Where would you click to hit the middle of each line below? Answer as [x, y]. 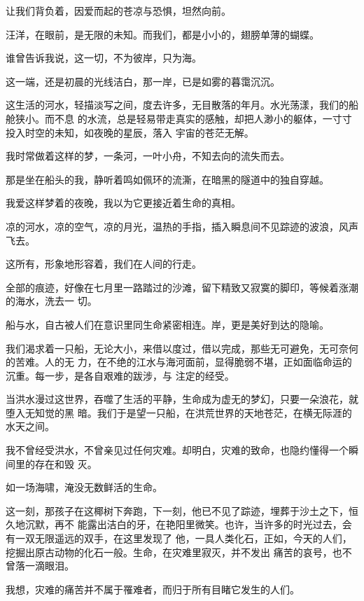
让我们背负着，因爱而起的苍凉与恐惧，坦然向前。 [118, 11]
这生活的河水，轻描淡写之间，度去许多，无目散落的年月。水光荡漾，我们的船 [182, 105]
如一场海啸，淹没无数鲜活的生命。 [84, 487]
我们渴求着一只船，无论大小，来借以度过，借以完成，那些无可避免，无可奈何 [182, 348]
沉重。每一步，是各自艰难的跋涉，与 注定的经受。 [120, 375]
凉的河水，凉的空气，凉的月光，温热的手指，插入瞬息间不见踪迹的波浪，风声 [182, 226]
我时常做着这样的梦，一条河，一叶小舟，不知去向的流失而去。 [148, 156]
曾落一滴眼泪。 [40, 566]
